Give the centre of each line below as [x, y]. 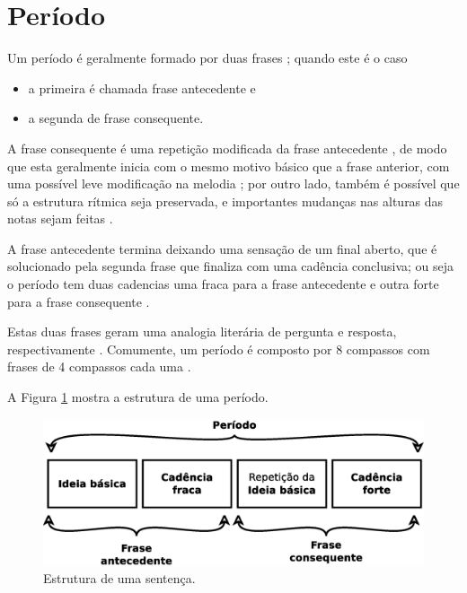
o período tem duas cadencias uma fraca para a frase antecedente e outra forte [223, 284]
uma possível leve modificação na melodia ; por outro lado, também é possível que [233, 183]
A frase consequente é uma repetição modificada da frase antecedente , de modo [227, 148]
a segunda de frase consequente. [116, 118]
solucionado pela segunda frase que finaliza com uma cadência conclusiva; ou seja [231, 266]
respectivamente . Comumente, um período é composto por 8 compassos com [219, 349]
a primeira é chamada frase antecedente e [142, 87]
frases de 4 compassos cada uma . [99, 366]
